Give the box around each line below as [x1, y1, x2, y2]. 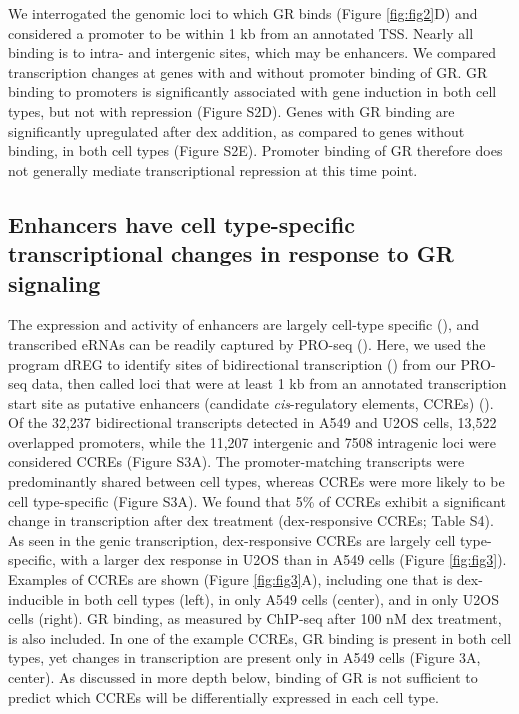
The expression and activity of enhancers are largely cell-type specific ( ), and [8, 314, 480, 335]
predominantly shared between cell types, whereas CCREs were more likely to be [8, 471, 505, 492]
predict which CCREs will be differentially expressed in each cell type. [8, 686, 439, 707]
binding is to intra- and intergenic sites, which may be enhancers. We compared [8, 42, 497, 63]
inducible [8, 588, 64, 609]
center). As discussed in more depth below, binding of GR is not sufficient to [8, 667, 478, 688]
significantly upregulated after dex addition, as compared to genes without [8, 120, 465, 141]
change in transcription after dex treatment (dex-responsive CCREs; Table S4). [8, 510, 494, 531]
